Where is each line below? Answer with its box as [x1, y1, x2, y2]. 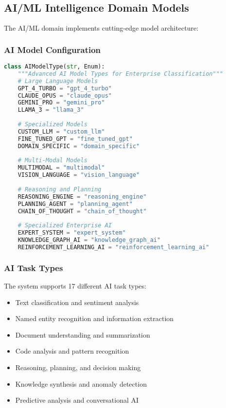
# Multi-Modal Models [17, 157, 87, 164]
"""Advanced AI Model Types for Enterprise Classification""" [17, 70, 224, 77]
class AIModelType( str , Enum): [4, 63, 105, 70]
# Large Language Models [17, 77, 98, 85]
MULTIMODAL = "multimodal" [17, 164, 105, 171]
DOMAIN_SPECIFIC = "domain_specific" [17, 142, 140, 150]
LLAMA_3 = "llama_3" [17, 106, 84, 114]
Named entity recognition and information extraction [15, 313, 174, 323]
